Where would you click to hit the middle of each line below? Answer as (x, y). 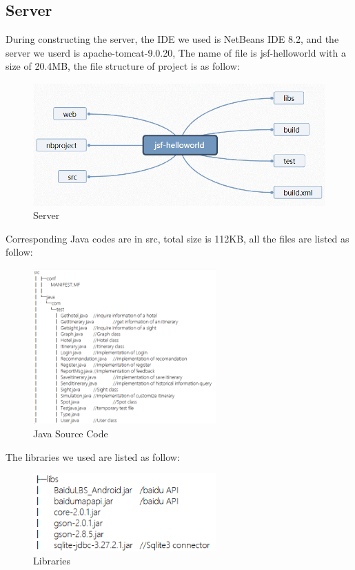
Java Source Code (71, 433)
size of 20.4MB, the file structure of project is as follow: (123, 66)
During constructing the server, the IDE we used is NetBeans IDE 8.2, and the (172, 39)
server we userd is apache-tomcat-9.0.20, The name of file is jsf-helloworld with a (176, 52)
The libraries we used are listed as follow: (93, 456)
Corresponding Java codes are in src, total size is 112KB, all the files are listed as (177, 238)
